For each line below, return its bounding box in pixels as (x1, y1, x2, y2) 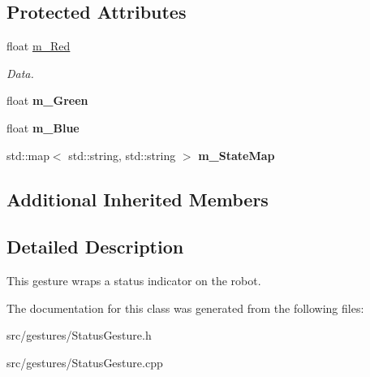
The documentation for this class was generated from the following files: (6, 299, 364, 316)
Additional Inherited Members (6, 186, 269, 211)
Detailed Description (6, 234, 184, 259)
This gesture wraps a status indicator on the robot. (6, 272, 261, 289)
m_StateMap (198, 146, 275, 163)
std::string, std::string (68, 146, 176, 163)
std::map (6, 146, 49, 163)
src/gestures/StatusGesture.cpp (6, 353, 163, 370)
